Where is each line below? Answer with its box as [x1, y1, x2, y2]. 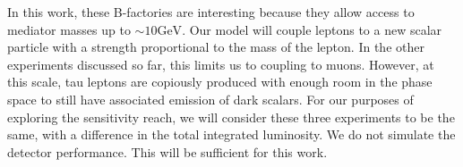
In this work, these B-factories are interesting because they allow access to [7, 3, 415, 21]
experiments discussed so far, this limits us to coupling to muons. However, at [7, 54, 434, 73]
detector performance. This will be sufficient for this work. [7, 142, 328, 161]
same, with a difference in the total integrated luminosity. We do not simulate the [7, 125, 456, 144]
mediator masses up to [7, 20, 131, 38]
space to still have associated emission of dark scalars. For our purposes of [7, 89, 414, 108]
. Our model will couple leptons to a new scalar [182, 20, 442, 38]
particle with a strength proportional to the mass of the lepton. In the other [7, 38, 424, 56]
